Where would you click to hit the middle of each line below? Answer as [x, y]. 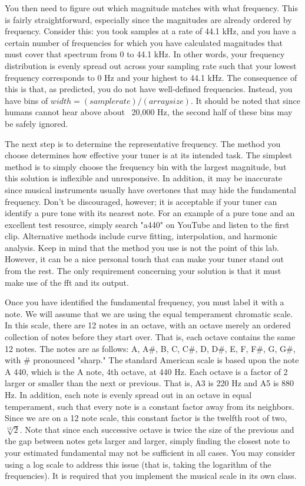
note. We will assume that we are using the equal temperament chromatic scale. [149, 313]
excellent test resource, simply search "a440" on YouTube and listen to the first [147, 224]
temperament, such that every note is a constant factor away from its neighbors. [150, 406]
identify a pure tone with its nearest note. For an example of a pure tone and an [150, 213]
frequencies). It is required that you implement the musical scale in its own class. [151, 476]
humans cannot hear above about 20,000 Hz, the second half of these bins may [149, 112]
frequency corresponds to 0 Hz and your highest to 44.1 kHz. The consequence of [151, 77]
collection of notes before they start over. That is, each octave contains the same [150, 337]
